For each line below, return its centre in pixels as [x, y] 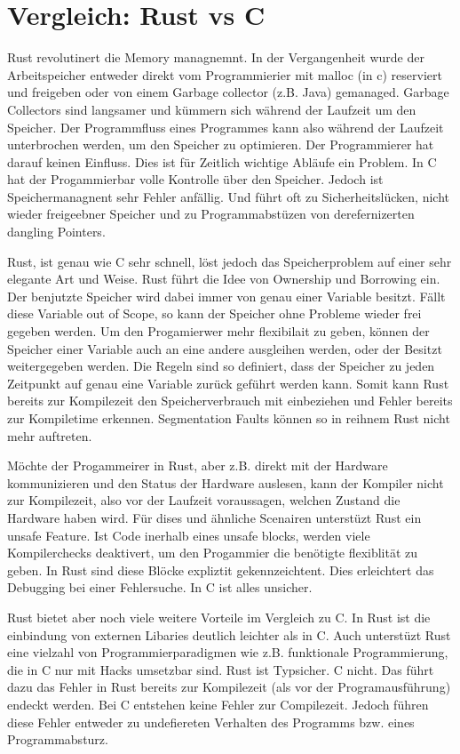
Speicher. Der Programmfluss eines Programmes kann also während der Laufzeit [226, 127]
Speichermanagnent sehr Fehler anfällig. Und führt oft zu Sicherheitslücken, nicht [228, 196]
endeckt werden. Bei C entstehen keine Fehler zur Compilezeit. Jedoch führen [218, 704]
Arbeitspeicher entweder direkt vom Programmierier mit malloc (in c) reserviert [225, 74]
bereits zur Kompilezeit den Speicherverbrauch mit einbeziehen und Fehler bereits [230, 401]
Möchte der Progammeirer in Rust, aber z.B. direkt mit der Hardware [198, 465]
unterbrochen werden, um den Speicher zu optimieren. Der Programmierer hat [221, 144]
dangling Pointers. [56, 232]
